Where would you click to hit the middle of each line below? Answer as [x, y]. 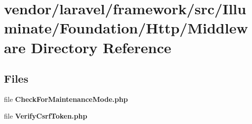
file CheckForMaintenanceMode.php [66, 99]
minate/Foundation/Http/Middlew [126, 28]
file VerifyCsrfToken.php [46, 115]
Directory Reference [101, 47]
